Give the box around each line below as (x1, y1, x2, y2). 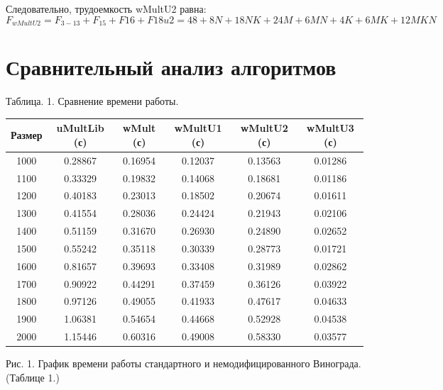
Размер (11, 128, 43, 143)
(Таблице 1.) (6, 369, 60, 384)
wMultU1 (174, 121, 222, 135)
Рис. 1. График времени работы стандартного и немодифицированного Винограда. (6, 356, 361, 371)
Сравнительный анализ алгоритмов (6, 52, 337, 82)
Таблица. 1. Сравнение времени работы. (6, 94, 179, 108)
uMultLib (56, 121, 104, 135)
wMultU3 (306, 121, 354, 135)
